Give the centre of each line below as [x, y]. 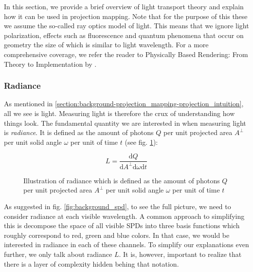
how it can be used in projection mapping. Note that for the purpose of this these [126, 16]
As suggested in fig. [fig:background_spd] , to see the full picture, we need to [117, 206]
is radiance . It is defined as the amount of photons [79, 132]
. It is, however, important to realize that [180, 254]
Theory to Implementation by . [50, 64]
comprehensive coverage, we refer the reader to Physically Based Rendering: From [126, 54]
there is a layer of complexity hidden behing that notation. [91, 263]
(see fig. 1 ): [141, 142]
